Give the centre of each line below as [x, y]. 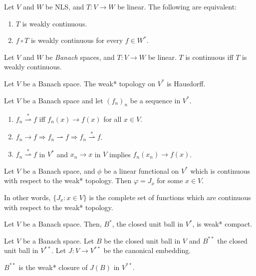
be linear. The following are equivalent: [177, 6]
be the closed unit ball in [142, 240]
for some [170, 180]
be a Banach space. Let [58, 240]
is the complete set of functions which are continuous [170, 197]
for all [113, 119]
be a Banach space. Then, [62, 224]
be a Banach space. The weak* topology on [89, 83]
